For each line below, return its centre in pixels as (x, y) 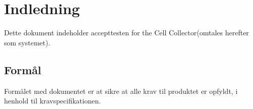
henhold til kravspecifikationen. (52, 101)
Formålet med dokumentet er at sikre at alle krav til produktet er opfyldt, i (121, 91)
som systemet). (27, 42)
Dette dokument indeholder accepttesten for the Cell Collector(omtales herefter (126, 33)
